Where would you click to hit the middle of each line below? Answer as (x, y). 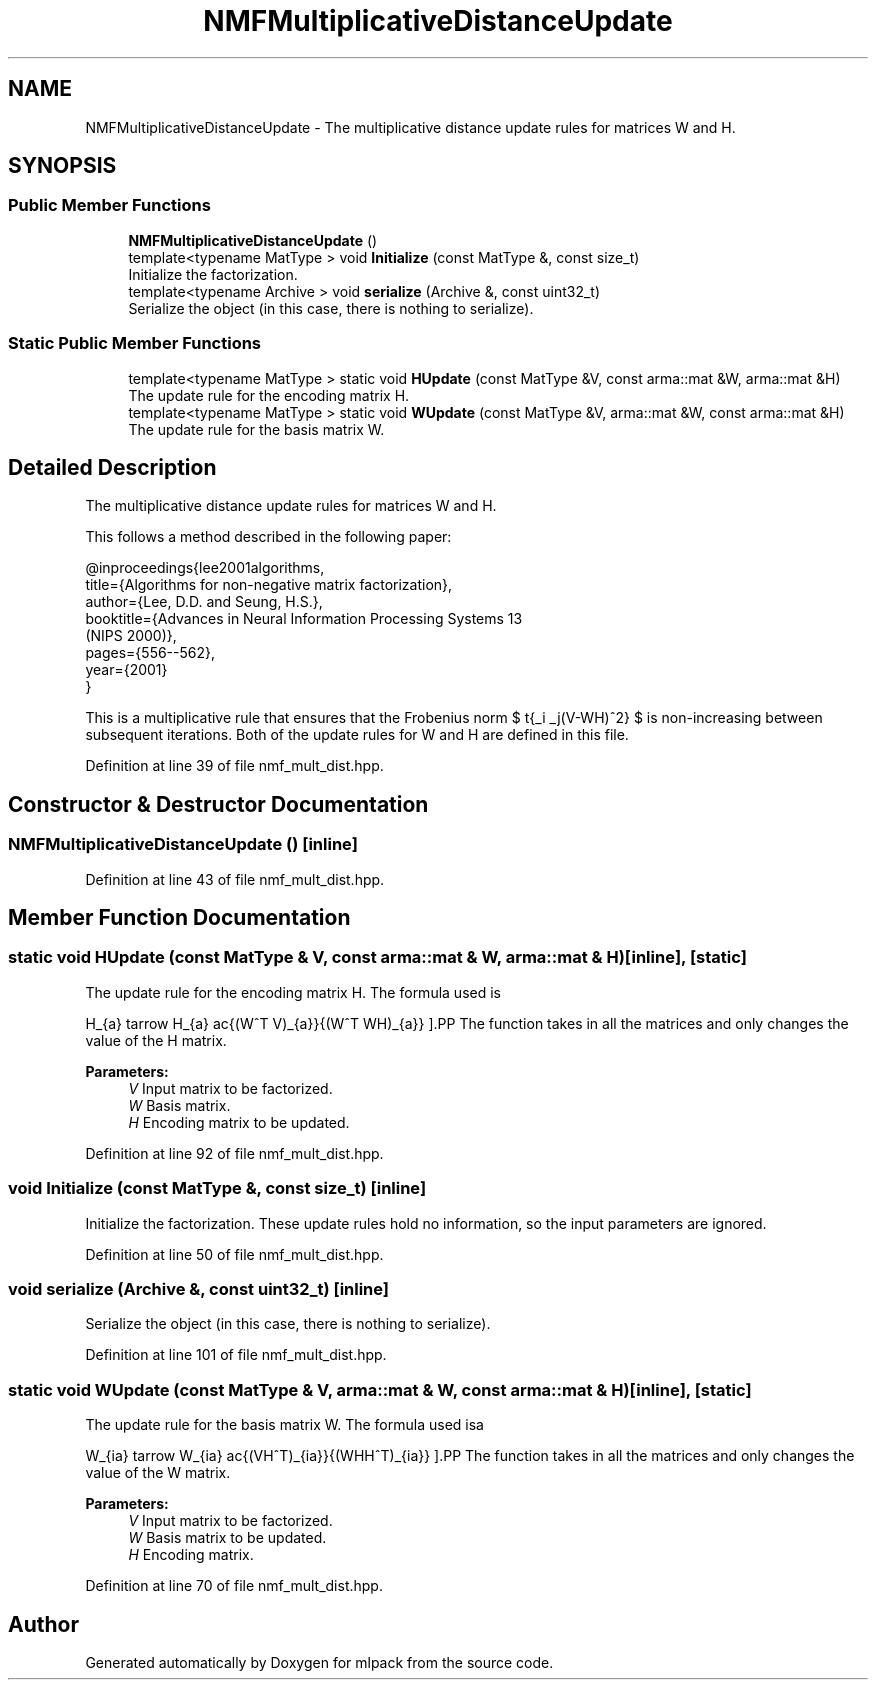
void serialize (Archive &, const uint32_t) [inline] (199, 1288)
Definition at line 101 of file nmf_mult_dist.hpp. (236, 1355)
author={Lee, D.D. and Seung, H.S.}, (204, 602)
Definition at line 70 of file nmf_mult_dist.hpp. (234, 1586)
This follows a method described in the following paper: (268, 537)
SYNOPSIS (62, 166)
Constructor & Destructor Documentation (218, 804)
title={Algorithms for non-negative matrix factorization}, (269, 585)
